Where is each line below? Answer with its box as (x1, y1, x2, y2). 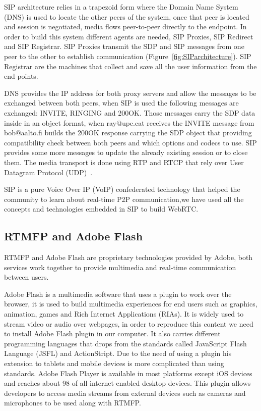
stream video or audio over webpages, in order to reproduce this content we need (4, 318, 253, 329)
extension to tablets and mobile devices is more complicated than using (4, 358, 224, 369)
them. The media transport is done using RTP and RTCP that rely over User (4, 157, 244, 167)
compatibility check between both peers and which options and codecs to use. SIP (4, 137, 257, 147)
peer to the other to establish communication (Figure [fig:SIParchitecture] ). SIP (4, 50, 251, 61)
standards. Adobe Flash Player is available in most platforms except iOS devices (4, 368, 252, 378)
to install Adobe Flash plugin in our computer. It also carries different (4, 328, 221, 339)
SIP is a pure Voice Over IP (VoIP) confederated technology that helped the (4, 184, 240, 194)
